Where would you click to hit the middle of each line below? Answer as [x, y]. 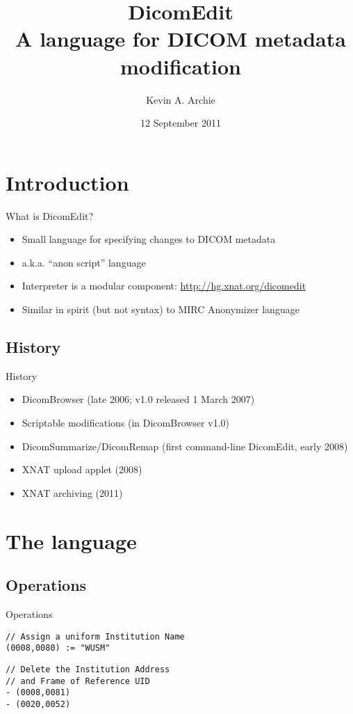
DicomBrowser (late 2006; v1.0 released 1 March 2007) [138, 399]
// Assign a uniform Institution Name [95, 636]
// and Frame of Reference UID [78, 681]
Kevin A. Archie [181, 99]
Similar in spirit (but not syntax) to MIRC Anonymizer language [161, 309]
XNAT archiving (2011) [72, 492]
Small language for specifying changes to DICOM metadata [149, 239]
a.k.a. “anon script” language [84, 262]
